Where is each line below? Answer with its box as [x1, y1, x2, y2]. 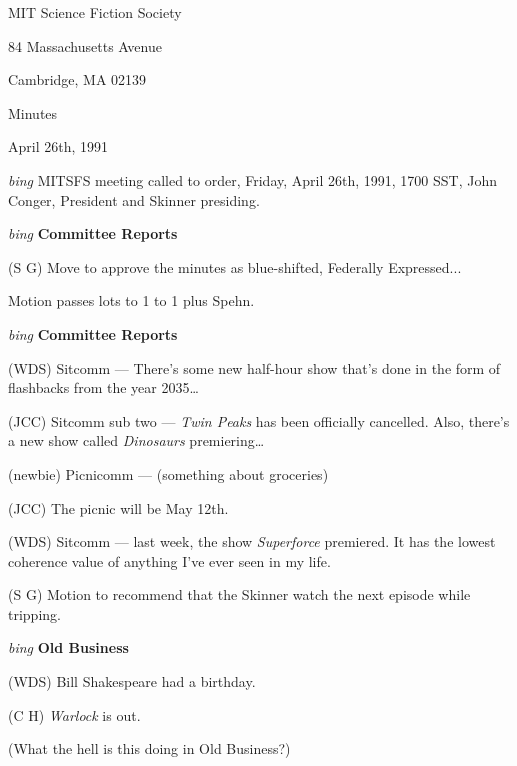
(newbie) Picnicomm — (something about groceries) [8, 463, 329, 484]
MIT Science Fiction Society [8, 2, 182, 22]
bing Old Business [8, 637, 129, 658]
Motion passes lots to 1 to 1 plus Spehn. [8, 290, 255, 311]
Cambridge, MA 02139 [8, 69, 147, 90]
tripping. [8, 603, 61, 624]
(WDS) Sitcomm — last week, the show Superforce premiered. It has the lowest [8, 531, 496, 552]
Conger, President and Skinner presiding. [8, 189, 260, 210]
